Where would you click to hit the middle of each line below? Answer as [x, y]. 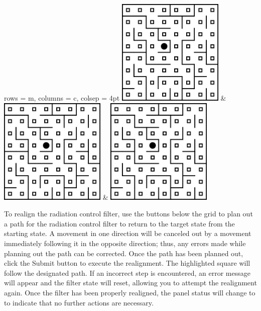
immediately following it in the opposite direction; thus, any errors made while [125, 243]
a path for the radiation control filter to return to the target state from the [119, 223]
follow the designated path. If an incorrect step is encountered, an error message [127, 273]
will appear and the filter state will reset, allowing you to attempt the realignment [130, 283]
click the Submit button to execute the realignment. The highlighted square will [127, 263]
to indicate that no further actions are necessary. [79, 302]
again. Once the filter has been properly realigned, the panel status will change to [130, 292]
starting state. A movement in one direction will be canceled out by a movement [128, 233]
